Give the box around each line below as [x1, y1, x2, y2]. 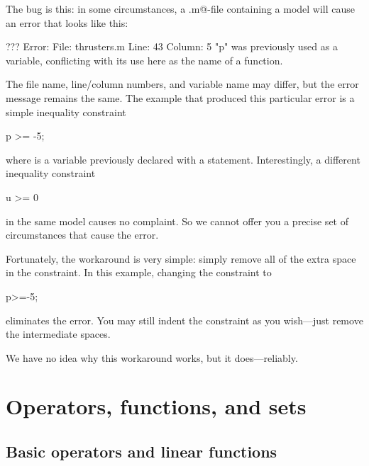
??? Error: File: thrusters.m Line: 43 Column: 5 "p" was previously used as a [6, 39, 338, 54]
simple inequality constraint [6, 104, 126, 119]
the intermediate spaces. [6, 326, 111, 341]
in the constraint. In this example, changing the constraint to [6, 265, 272, 280]
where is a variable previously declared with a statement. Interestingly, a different [6, 152, 360, 166]
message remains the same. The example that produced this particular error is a [6, 90, 355, 105]
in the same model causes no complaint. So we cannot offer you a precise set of [6, 213, 348, 228]
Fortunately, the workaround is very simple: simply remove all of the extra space [6, 251, 356, 266]
